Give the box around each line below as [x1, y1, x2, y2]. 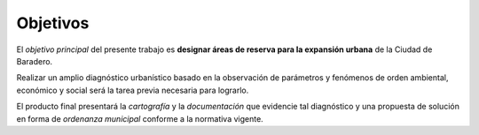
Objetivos [16, 13, 90, 33]
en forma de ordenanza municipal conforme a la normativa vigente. [16, 113, 263, 124]
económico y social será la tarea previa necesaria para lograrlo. [16, 85, 249, 95]
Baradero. [16, 56, 53, 66]
